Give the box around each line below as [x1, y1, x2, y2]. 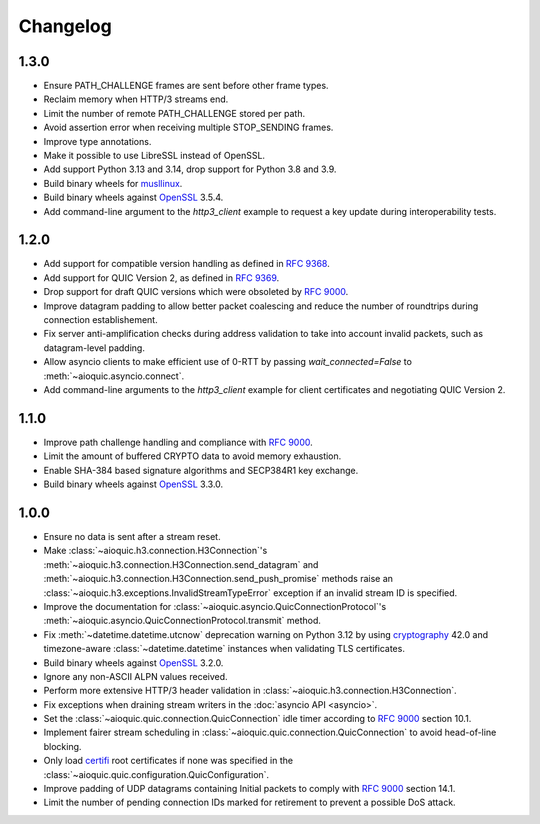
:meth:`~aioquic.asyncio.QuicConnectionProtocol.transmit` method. [43, 615, 322, 627]
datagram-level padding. [43, 341, 145, 354]
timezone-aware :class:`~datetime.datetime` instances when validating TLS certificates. [43, 643, 405, 655]
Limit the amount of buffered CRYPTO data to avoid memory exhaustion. [43, 450, 342, 462]
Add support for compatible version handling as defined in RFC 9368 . [43, 258, 330, 270]
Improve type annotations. [43, 135, 152, 147]
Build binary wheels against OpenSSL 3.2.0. [43, 656, 224, 669]
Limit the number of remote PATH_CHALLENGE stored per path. [43, 107, 305, 119]
